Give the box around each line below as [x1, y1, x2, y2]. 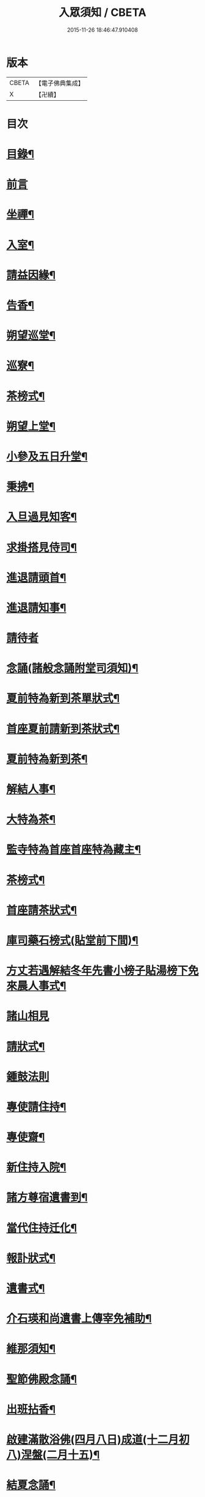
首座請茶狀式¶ [6, 903, 77, 917]
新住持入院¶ [6, 1160, 67, 1174]
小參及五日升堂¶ [6, 450, 88, 463]
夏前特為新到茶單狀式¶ [6, 692, 120, 706]
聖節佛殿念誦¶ [6, 1372, 77, 1386]
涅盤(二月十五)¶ [21, 1448, 100, 1462]
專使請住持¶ [6, 1100, 67, 1114]
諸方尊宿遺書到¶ [6, 1191, 88, 1204]
